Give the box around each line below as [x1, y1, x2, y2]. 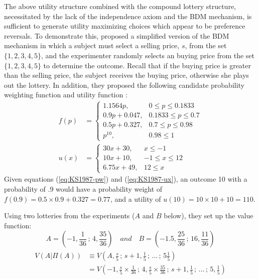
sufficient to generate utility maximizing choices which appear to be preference [4, 21, 245, 31]
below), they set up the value [164, 210, 253, 221]
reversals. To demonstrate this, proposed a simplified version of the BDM [4, 30, 229, 41]
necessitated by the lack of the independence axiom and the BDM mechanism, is [4, 11, 252, 21]
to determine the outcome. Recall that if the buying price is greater [43, 60, 251, 70]
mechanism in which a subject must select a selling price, [4, 40, 180, 51]
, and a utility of [110, 193, 161, 204]
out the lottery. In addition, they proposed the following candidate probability [4, 79, 245, 90]
